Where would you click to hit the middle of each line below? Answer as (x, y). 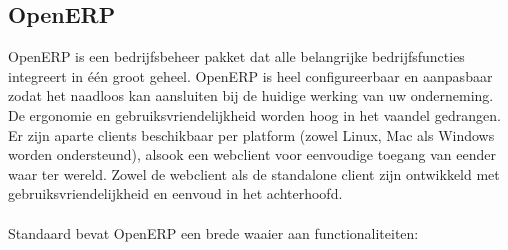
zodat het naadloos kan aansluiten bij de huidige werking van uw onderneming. (251, 95)
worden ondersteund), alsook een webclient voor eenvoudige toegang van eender (252, 154)
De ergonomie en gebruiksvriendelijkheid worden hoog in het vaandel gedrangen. (254, 114)
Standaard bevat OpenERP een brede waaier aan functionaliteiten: (213, 232)
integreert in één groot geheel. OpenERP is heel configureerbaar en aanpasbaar (250, 75)
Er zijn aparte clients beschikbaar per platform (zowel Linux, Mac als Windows (251, 134)
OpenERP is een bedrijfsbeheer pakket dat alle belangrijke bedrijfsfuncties (236, 56)
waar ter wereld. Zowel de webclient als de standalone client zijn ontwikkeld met (254, 173)
